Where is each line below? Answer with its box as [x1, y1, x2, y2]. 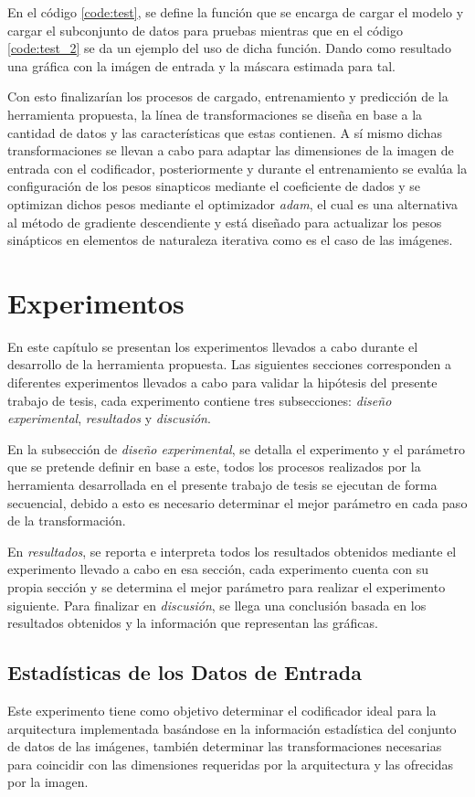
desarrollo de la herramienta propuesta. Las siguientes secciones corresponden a [7, 355, 451, 374]
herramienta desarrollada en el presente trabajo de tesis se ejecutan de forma [7, 475, 438, 494]
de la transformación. [7, 511, 126, 530]
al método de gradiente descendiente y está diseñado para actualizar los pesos [7, 212, 442, 231]
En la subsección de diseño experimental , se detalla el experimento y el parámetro [7, 439, 465, 458]
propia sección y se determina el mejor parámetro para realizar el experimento [7, 577, 446, 596]
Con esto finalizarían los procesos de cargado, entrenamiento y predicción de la [7, 87, 449, 106]
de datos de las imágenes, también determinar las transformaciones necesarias [7, 737, 442, 756]
